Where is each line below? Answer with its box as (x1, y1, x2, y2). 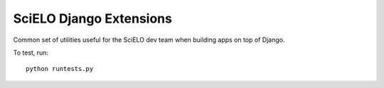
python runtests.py (26, 65, 94, 73)
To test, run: (13, 48, 49, 57)
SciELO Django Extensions (13, 11, 172, 26)
